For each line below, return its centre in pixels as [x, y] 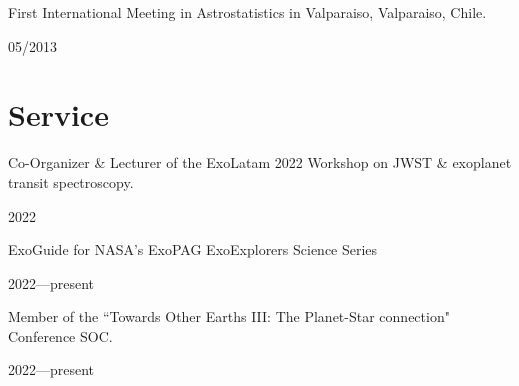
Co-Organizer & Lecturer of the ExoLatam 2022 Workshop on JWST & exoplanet [260, 162]
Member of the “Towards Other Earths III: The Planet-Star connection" [229, 316]
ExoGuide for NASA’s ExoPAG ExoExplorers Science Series [193, 249]
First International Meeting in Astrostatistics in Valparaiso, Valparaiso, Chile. [247, 12]
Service [58, 114]
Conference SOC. [60, 335]
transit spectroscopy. [71, 181]
